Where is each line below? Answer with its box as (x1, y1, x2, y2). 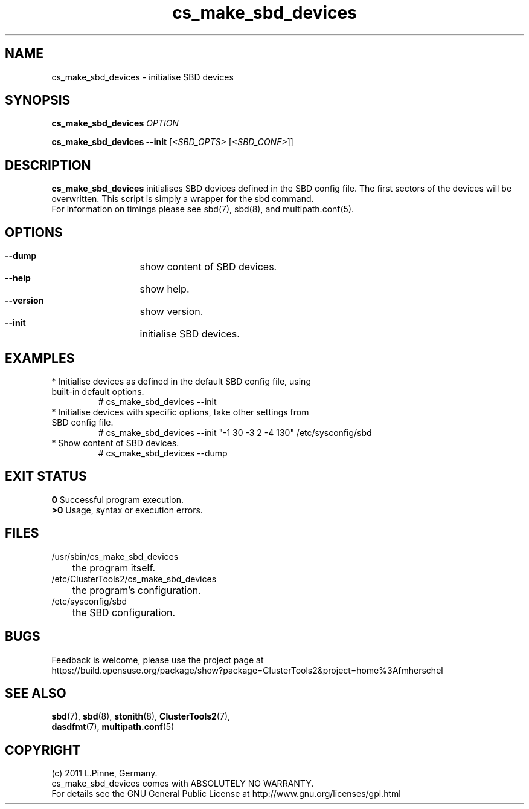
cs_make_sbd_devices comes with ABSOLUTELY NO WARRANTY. (51, 778, 314, 789)
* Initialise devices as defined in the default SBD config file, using (51, 375, 311, 386)
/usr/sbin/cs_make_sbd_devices (51, 551, 179, 562)
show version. (139, 305, 204, 318)
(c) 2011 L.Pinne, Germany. (51, 768, 158, 779)
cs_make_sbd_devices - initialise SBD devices (51, 71, 234, 82)
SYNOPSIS (5, 93, 71, 108)
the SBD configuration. (72, 606, 176, 619)
